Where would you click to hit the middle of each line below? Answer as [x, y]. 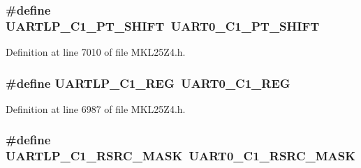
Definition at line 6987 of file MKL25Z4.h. [96, 108]
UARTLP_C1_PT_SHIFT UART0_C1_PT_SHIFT [163, 25]
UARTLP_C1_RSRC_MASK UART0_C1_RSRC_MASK [181, 156]
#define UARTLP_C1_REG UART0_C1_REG [148, 83]
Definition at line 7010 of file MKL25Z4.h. [96, 52]
